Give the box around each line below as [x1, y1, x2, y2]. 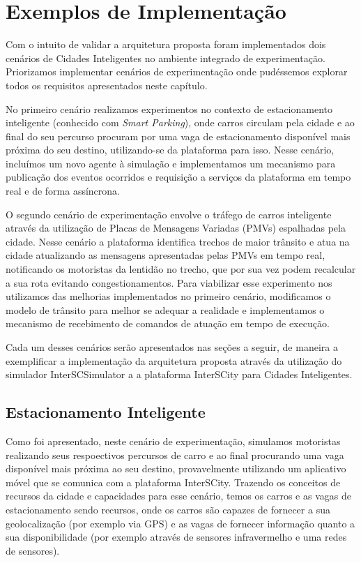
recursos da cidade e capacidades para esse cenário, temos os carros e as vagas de [6, 488, 351, 503]
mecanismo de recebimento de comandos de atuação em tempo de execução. [6, 316, 330, 331]
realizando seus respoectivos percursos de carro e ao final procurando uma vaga [6, 447, 344, 462]
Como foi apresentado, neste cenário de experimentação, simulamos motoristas [6, 433, 341, 448]
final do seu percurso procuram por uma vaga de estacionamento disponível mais [6, 128, 351, 143]
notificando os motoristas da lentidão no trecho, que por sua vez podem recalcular [6, 262, 356, 276]
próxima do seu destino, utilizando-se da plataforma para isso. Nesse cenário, [6, 142, 335, 157]
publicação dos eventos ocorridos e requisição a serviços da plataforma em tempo [6, 170, 351, 184]
